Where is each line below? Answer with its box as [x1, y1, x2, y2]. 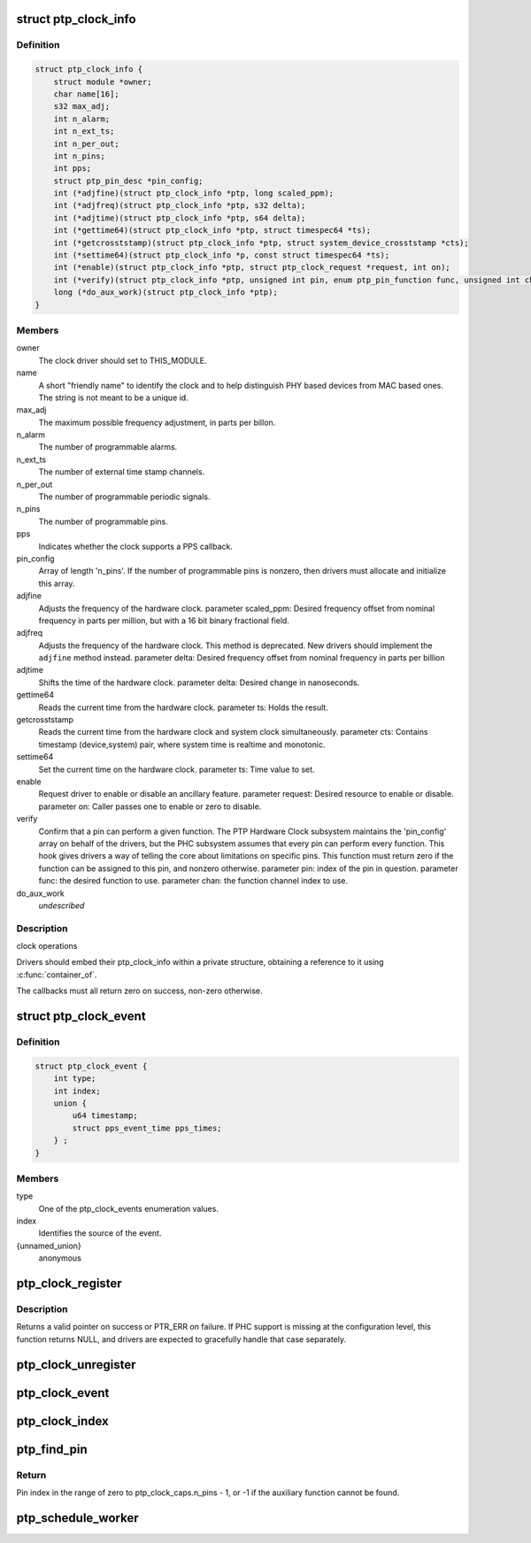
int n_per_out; [53, 138, 119, 149]
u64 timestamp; [72, 1111, 139, 1121]
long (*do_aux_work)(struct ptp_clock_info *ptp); [53, 288, 278, 297]
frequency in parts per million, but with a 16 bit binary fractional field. [38, 615, 289, 626]
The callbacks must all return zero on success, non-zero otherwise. [16, 985, 263, 996]
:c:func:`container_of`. [16, 969, 97, 980]
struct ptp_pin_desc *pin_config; [53, 175, 204, 186]
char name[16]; [53, 89, 119, 99]
